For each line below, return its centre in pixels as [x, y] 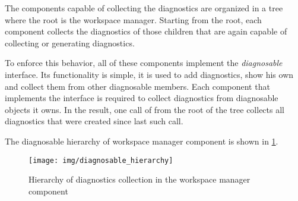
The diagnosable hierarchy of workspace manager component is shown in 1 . [142, 141]
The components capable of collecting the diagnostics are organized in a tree [144, 8]
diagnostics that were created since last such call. [94, 121]
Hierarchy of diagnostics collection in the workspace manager [140, 179]
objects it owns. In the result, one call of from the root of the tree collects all [145, 109]
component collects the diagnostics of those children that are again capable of [146, 31]
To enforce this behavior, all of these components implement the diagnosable [144, 63]
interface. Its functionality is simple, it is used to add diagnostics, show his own [149, 74]
